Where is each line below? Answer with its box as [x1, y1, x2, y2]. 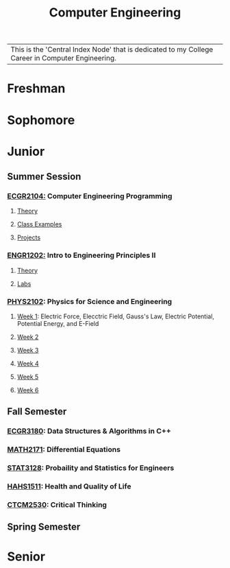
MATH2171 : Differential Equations [7, 445, 121, 454]
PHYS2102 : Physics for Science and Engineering [7, 296, 172, 306]
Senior [7, 549, 46, 564]
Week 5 [16, 372, 39, 381]
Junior [7, 143, 45, 159]
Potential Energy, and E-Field [16, 320, 99, 328]
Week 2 [16, 333, 39, 341]
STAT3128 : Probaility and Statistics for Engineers [7, 463, 175, 473]
